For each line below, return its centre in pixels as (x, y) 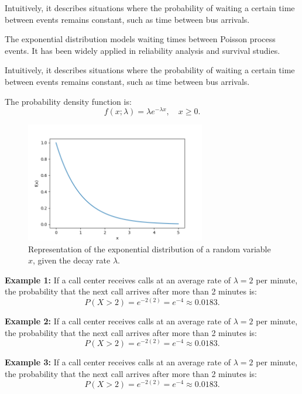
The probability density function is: (68, 101)
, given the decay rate (72, 260)
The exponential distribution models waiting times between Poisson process (140, 39)
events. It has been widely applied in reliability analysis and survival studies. (143, 50)
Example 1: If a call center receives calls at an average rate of (118, 280)
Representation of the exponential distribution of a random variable (150, 249)
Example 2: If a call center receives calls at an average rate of (118, 321)
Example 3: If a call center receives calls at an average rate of (118, 362)
